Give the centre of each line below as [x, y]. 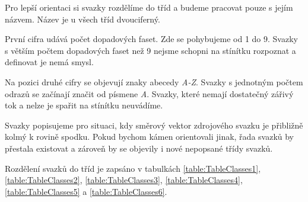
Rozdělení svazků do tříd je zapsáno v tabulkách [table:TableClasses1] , [133, 168]
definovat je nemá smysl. [49, 62]
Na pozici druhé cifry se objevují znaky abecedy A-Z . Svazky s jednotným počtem [154, 81]
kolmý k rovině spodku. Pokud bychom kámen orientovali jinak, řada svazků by [150, 137]
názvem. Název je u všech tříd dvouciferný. [82, 19]
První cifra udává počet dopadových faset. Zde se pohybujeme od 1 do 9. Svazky [151, 39]
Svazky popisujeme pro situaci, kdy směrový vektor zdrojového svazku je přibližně [154, 125]
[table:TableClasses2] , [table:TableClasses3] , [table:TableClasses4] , [124, 180]
